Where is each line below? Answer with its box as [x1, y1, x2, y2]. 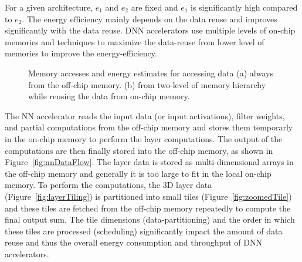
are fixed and [131, 1, 178, 13]
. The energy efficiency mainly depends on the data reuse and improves [22, 12, 277, 25]
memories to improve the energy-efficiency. [5, 47, 157, 59]
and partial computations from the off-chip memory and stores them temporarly [5, 121, 293, 133]
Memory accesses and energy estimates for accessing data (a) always [28, 66, 273, 79]
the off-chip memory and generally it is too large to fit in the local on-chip [5, 167, 272, 179]
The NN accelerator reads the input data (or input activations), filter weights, [5, 109, 285, 122]
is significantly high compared [191, 1, 298, 13]
